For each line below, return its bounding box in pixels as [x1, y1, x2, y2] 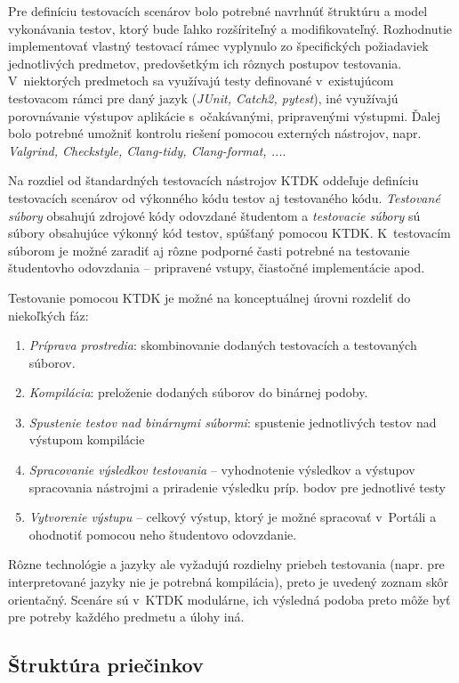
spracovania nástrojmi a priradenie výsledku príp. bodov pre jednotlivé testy [28, 477, 446, 496]
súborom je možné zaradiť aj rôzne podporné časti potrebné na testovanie [8, 240, 410, 259]
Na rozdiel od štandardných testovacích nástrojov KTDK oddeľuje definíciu [8, 171, 419, 190]
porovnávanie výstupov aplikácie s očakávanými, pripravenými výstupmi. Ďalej [8, 106, 440, 125]
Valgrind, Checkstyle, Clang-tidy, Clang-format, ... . [8, 141, 286, 159]
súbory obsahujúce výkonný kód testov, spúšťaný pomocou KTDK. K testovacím [8, 224, 451, 242]
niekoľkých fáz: [8, 305, 89, 324]
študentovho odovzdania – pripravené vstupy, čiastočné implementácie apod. [8, 258, 425, 277]
